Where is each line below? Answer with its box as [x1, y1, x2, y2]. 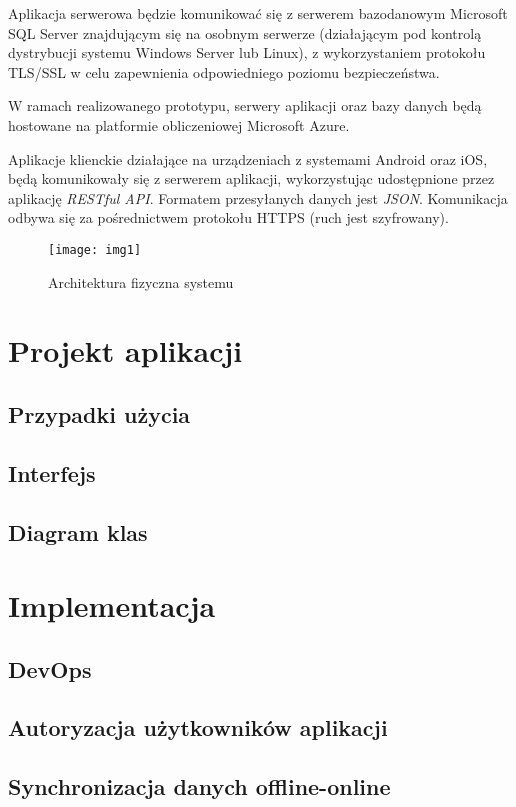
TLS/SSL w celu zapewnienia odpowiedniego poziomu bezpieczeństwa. [8, 61, 440, 82]
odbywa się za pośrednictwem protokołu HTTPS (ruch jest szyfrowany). [8, 207, 449, 228]
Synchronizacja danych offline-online [8, 771, 391, 802]
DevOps [8, 653, 92, 684]
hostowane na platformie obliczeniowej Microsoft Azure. [8, 114, 350, 135]
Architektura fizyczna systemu [48, 271, 234, 292]
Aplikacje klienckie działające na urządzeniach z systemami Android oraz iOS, [8, 148, 488, 169]
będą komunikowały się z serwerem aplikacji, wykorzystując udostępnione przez [8, 168, 495, 189]
